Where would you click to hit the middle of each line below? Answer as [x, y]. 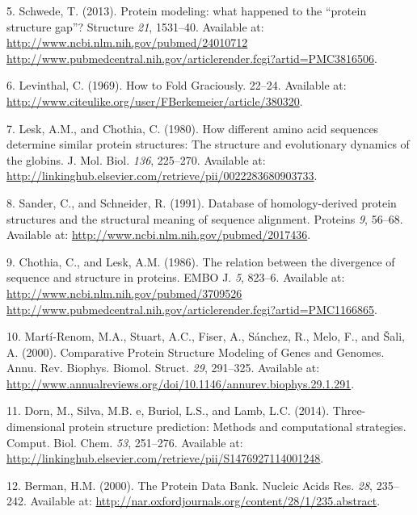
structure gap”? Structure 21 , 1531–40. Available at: [135, 26]
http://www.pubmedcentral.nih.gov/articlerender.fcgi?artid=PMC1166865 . [192, 309]
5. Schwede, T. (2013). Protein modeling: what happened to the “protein [187, 10]
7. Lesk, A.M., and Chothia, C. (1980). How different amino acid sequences [193, 128]
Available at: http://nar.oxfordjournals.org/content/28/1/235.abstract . [205, 501]
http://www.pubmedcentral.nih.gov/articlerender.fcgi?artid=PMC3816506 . [192, 58]
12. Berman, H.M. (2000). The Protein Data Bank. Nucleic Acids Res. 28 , [190, 485]
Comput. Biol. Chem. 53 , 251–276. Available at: [125, 442]
